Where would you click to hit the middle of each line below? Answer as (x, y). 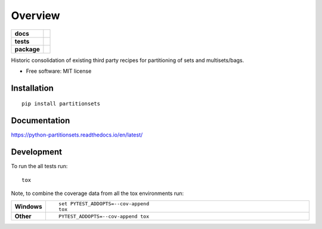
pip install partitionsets (61, 104)
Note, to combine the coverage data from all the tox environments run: (97, 193)
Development (37, 152)
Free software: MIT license (59, 71)
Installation (32, 88)
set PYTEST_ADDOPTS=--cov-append (104, 204)
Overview (35, 16)
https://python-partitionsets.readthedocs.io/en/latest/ (77, 135)
